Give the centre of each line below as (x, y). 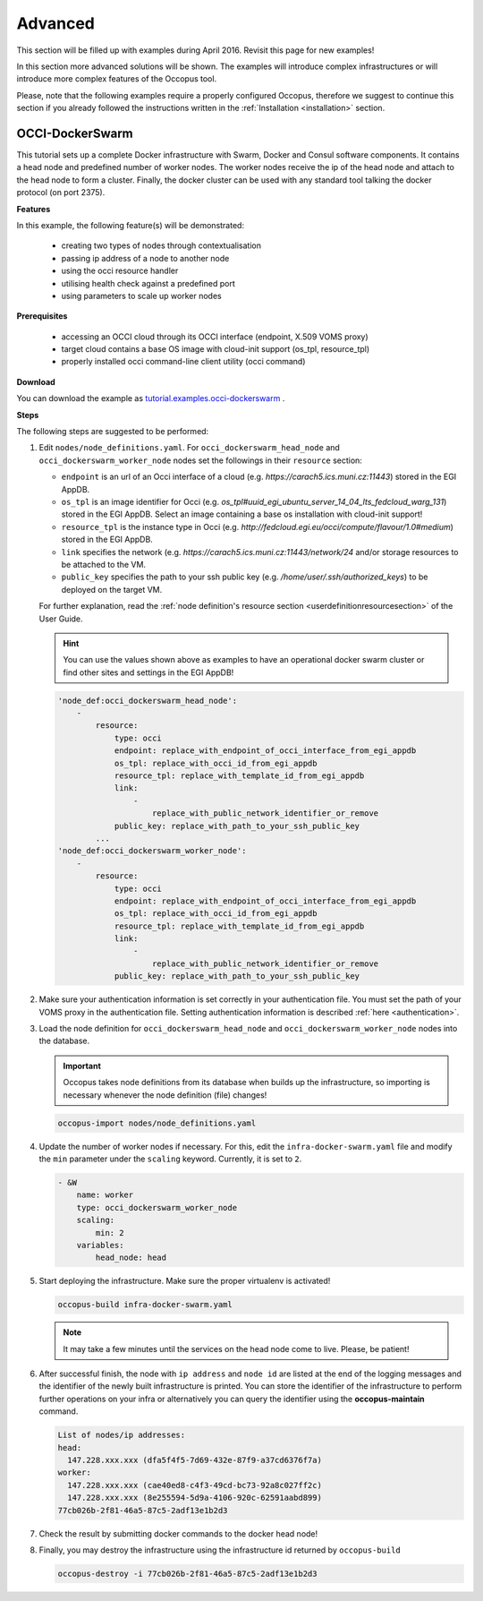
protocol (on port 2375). (61, 193)
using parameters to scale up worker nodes (142, 295)
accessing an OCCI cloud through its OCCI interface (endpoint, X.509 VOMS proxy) (215, 337)
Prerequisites (42, 316)
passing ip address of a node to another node (145, 258)
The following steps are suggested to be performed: (113, 432)
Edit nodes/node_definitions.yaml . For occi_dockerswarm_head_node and (189, 448)
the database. (64, 1041)
